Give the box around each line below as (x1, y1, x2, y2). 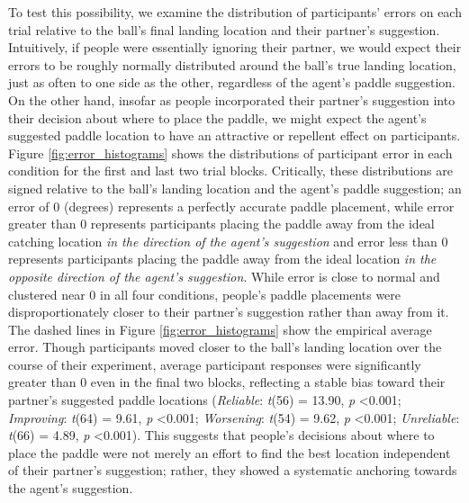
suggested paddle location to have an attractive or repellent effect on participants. (8, 126, 461, 145)
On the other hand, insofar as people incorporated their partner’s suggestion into (8, 90, 455, 109)
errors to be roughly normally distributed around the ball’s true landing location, (8, 55, 456, 74)
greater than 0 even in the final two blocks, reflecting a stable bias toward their (8, 373, 446, 391)
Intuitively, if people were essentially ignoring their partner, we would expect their (8, 38, 462, 57)
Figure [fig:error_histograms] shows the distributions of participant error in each (8, 143, 453, 162)
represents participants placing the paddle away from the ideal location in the (8, 249, 437, 268)
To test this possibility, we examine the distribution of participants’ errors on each (8, 3, 462, 21)
